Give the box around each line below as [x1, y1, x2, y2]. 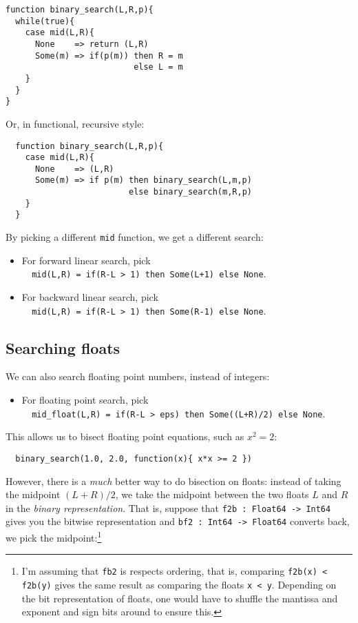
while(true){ [15, 16, 75, 26]
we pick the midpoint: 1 [6, 528, 102, 544]
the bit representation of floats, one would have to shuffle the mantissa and [21, 591, 338, 605]
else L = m [134, 62, 183, 72]
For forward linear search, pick [21, 253, 151, 267]
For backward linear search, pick [21, 290, 158, 304]
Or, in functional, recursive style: [6, 116, 145, 130]
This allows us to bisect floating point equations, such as [6, 429, 244, 444]
